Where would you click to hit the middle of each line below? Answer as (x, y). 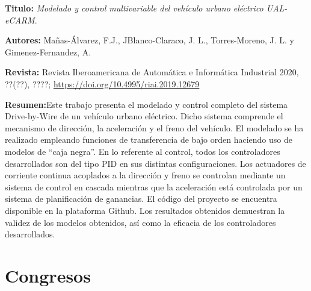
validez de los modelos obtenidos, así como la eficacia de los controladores (140, 222)
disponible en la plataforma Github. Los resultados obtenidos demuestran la (145, 210)
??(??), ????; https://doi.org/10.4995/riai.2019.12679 (102, 83)
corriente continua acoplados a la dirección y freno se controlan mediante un (145, 175)
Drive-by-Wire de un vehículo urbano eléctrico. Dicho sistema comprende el (144, 116)
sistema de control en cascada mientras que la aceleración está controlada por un (154, 186)
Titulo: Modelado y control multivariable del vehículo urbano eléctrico (134, 8)
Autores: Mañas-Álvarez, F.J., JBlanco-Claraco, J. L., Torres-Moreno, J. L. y (149, 40)
